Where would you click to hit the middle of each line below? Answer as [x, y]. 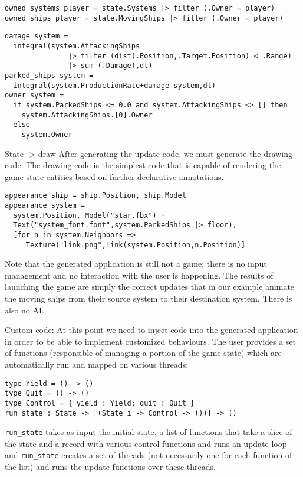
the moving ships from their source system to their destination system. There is [149, 298]
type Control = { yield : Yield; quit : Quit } [100, 403]
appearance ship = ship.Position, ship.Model [95, 196]
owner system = [34, 95]
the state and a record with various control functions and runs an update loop [146, 443]
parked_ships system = [49, 75]
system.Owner [47, 134]
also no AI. [24, 310]
